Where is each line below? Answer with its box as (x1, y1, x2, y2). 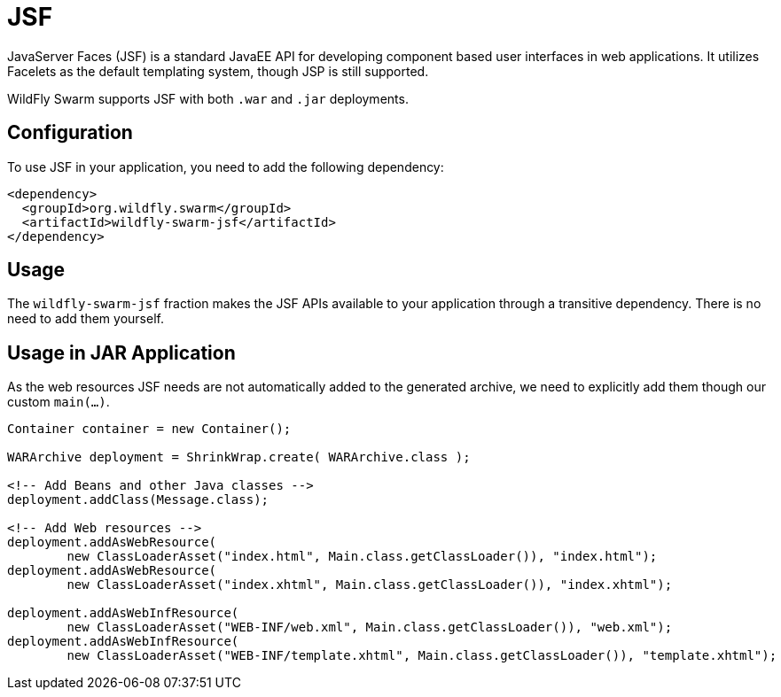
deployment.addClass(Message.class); (7, 492, 269, 507)
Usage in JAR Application (7, 341, 236, 364)
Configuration (7, 121, 133, 144)
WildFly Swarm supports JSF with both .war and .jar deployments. (7, 90, 409, 106)
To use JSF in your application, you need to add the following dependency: (7, 159, 444, 174)
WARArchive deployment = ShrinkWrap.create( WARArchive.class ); (7, 450, 471, 465)
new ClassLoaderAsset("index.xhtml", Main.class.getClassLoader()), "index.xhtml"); (66, 577, 673, 592)
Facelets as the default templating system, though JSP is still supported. (7, 63, 429, 79)
